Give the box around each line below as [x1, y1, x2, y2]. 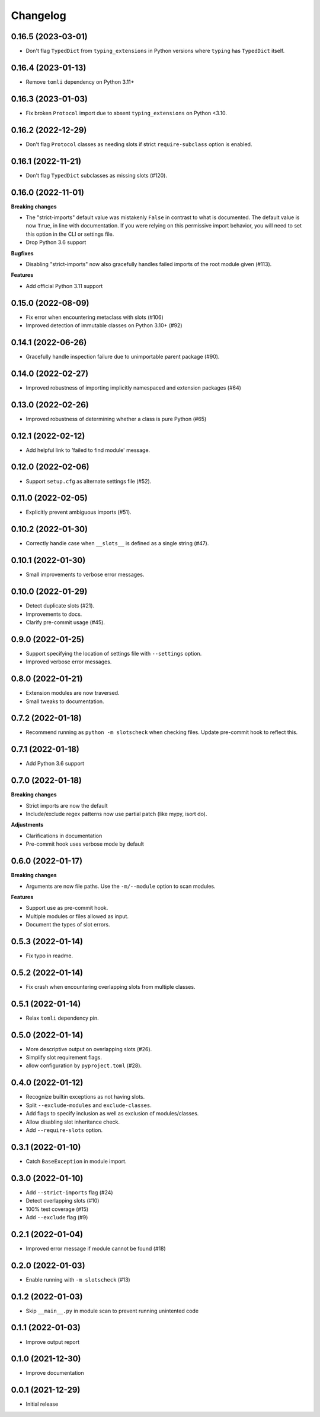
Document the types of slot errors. [25, 921, 110, 928]
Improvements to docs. [25, 611, 82, 618]
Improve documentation [25, 1369, 84, 1377]
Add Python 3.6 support [25, 760, 85, 767]
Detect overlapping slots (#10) [25, 1197, 100, 1204]
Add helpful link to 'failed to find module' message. [25, 446, 151, 454]
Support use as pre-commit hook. [25, 904, 108, 912]
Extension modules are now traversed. [25, 689, 120, 697]
